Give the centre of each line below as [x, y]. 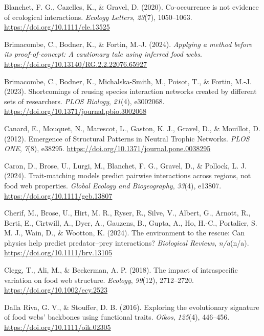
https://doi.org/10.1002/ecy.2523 [56, 290]
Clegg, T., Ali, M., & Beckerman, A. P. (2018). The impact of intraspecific [121, 270]
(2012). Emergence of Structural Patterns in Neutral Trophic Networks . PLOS [127, 138]
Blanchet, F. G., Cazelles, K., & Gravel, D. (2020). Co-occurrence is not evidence [131, 7]
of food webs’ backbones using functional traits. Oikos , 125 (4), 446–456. [117, 317]
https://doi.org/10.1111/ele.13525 [57, 27]
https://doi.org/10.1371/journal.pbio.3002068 [75, 111]
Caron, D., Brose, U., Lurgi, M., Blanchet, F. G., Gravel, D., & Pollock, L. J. [125, 165]
